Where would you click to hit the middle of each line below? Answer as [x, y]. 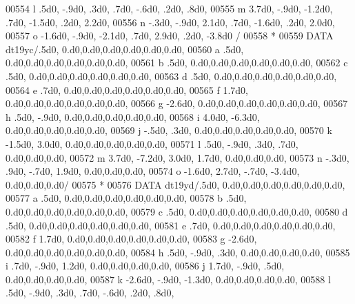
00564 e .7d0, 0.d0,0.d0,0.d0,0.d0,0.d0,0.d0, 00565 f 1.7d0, [127, 89]
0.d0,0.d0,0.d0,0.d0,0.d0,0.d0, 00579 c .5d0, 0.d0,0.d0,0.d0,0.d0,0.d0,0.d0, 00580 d [177, 211]
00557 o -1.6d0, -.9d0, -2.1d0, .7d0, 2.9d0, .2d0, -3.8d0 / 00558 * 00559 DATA [170, 36]
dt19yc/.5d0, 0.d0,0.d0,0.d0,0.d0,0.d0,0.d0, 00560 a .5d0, [125, 49]
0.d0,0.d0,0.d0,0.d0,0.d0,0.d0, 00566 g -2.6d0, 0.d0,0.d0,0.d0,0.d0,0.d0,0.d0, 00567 [177, 103]
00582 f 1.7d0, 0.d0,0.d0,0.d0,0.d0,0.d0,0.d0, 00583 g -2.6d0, [131, 239]
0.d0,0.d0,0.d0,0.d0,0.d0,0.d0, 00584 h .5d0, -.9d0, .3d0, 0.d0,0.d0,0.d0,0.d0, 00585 [178, 252]
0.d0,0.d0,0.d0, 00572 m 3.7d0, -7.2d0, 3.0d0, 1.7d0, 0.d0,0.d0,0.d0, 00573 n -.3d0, [177, 157]
